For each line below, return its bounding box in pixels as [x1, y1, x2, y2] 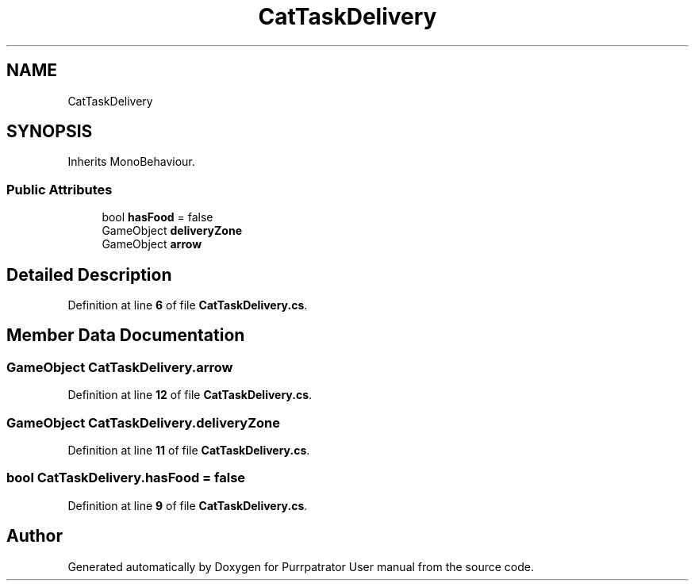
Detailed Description [6, 264, 172, 285]
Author [6, 526, 63, 547]
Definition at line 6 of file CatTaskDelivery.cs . [67, 298, 308, 313]
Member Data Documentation [6, 325, 245, 346]
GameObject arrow [102, 237, 202, 251]
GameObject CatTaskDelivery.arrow [6, 359, 233, 375]
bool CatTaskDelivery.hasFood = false [6, 470, 246, 486]
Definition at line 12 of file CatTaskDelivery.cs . [67, 388, 313, 402]
